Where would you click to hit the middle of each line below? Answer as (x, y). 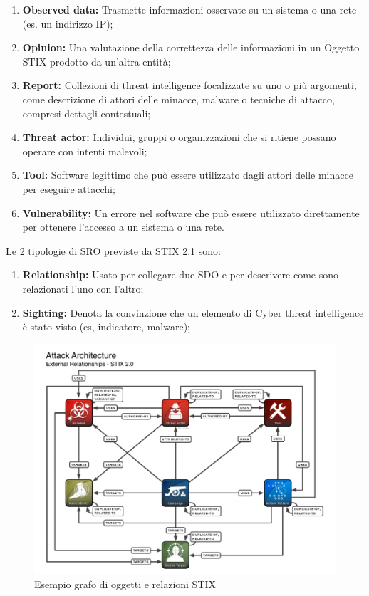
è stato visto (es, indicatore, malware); (106, 326)
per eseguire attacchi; (69, 188)
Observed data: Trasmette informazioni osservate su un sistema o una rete (189, 9)
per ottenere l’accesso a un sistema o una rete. (123, 227)
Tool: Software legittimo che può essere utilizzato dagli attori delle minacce (188, 175)
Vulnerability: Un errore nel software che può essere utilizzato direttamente (191, 213)
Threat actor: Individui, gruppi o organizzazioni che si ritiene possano (179, 137)
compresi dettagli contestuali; (87, 113)
